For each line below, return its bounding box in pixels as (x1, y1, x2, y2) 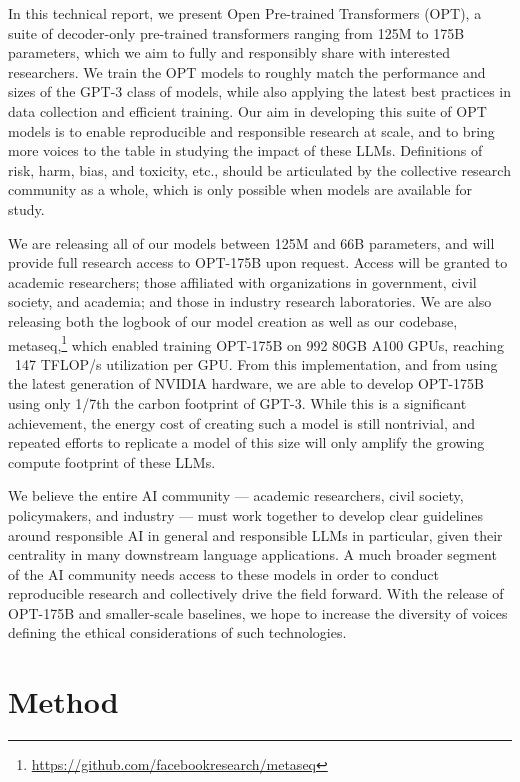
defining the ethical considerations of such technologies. (8, 622, 347, 643)
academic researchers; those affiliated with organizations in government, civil (8, 271, 477, 292)
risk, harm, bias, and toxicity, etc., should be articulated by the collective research (8, 159, 511, 180)
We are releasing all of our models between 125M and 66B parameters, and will (8, 232, 495, 253)
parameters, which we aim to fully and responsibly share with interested (8, 42, 450, 63)
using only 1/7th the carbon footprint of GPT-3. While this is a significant (8, 392, 467, 413)
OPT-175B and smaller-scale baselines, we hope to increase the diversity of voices (8, 602, 508, 623)
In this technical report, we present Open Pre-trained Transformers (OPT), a (8, 3, 482, 23)
